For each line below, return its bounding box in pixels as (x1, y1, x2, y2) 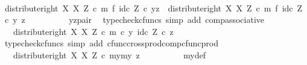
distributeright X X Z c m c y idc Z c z (13, 25, 174, 37)
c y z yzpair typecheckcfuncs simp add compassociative (4, 13, 265, 26)
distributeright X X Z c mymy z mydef (13, 48, 206, 61)
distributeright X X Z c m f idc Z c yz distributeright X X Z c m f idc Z (4, 1, 303, 14)
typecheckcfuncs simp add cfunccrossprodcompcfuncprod (4, 37, 218, 49)
